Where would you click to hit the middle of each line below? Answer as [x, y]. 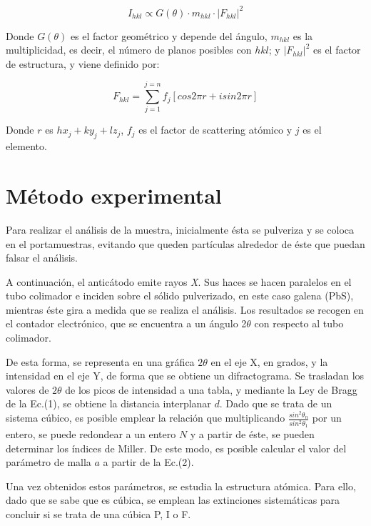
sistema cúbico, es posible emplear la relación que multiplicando [146, 418]
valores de [27, 389]
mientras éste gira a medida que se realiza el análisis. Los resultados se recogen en [185, 309]
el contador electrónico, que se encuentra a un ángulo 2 [126, 323]
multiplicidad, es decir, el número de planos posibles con [129, 50]
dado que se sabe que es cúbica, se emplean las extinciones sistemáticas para [173, 500]
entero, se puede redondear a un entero [91, 434]
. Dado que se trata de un [276, 403]
